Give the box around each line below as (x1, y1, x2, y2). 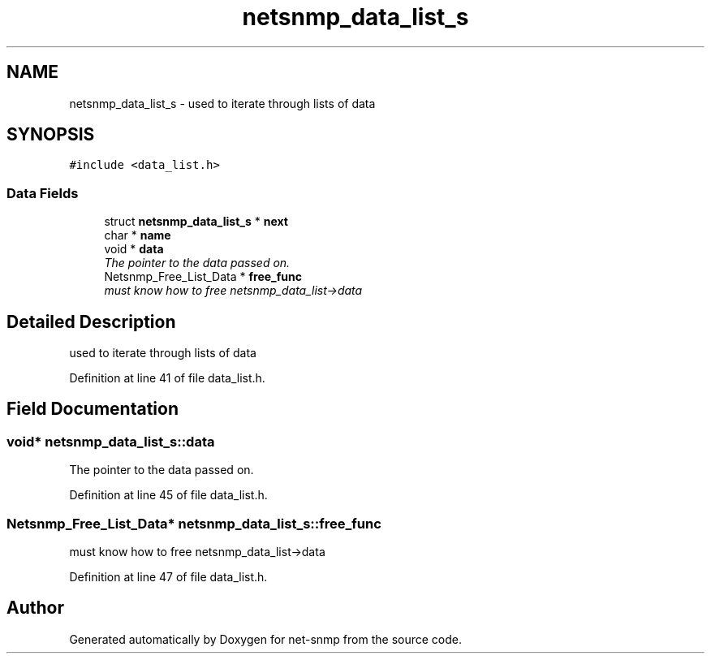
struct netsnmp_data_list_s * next (104, 214, 288, 229)
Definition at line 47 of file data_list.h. (69, 570, 268, 584)
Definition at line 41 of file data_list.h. (69, 371, 265, 386)
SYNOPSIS (6, 124, 95, 145)
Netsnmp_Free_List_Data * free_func (104, 270, 302, 284)
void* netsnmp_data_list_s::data (6, 433, 215, 450)
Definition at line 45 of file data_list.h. (69, 488, 268, 503)
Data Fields (6, 184, 79, 201)
